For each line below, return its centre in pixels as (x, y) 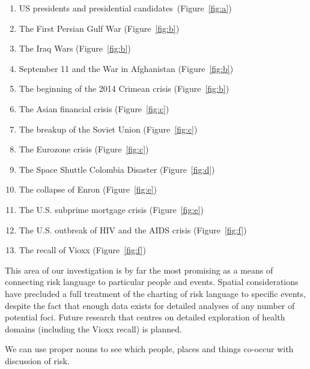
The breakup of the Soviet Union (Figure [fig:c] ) (108, 129)
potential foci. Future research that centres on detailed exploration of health (145, 317)
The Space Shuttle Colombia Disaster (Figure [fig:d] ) (117, 169)
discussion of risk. (37, 360)
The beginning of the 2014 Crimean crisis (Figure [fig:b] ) (124, 88)
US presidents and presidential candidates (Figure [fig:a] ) (125, 8)
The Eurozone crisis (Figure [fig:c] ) (84, 149)
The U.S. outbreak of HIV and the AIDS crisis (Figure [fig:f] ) (133, 229)
